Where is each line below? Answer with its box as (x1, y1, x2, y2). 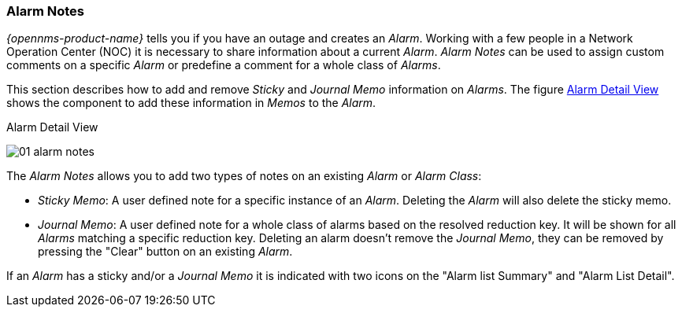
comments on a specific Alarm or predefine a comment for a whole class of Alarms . (6, 58, 441, 72)
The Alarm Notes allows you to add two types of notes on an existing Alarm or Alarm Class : (6, 169, 482, 183)
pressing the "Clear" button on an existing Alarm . (38, 245, 293, 259)
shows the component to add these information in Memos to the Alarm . (6, 96, 376, 110)
